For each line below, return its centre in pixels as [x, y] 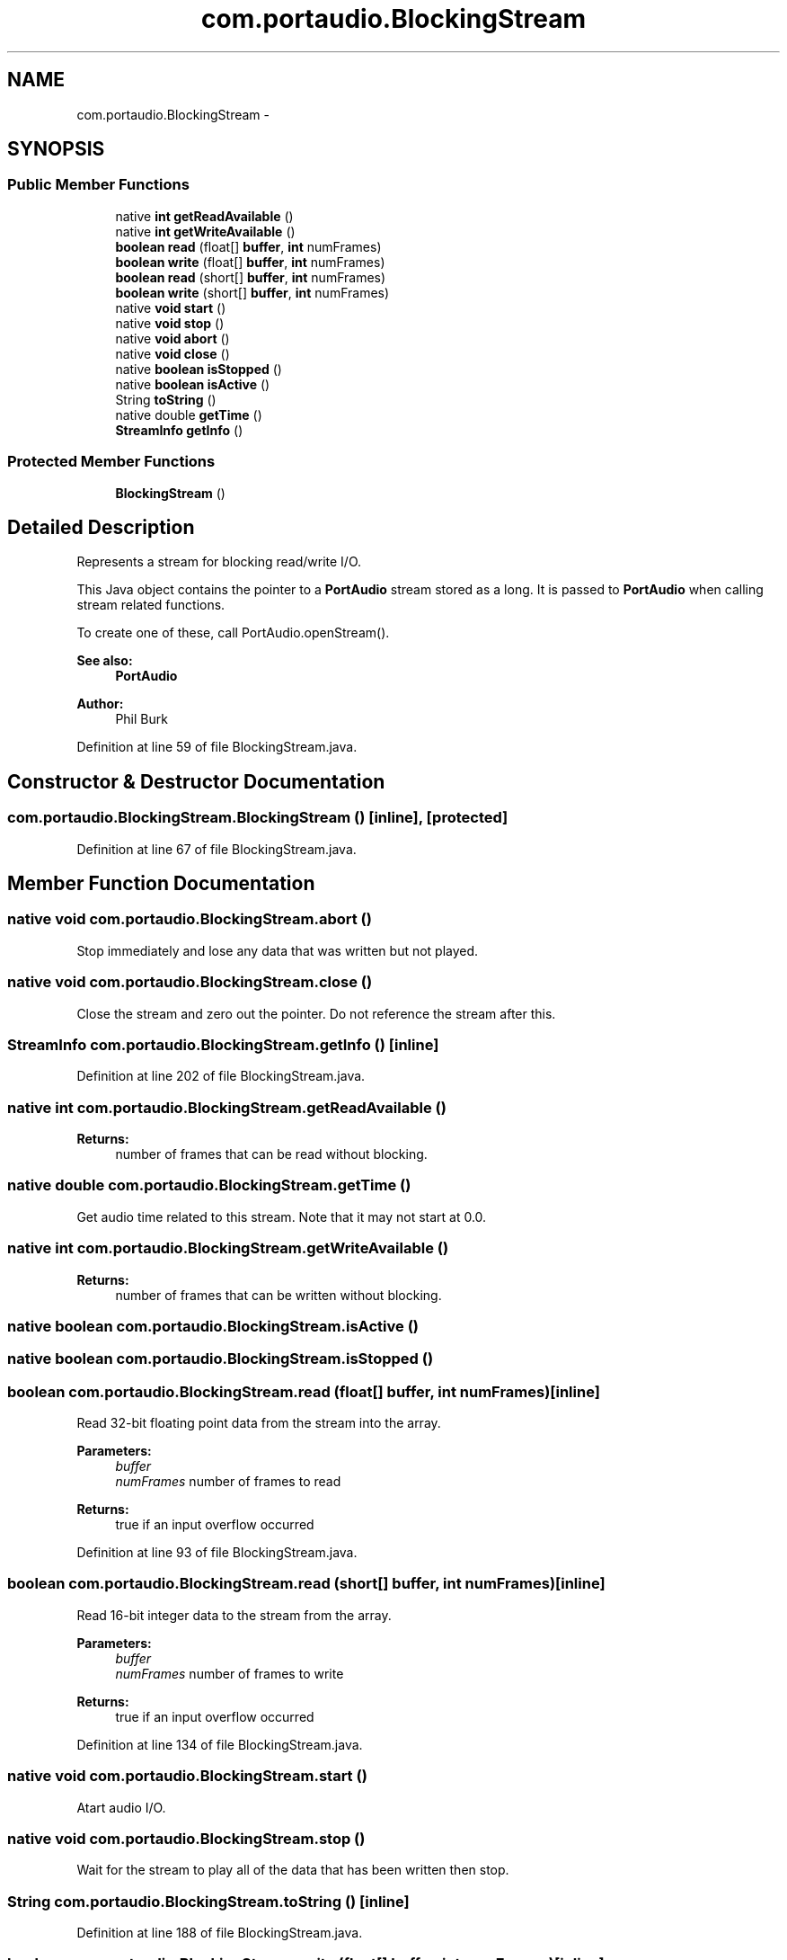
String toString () [166, 399]
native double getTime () [189, 414]
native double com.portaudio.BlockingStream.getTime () [209, 1185]
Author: [100, 704]
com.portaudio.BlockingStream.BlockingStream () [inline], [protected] [258, 818]
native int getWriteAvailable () [205, 231]
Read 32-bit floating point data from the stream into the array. [259, 1423]
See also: [105, 661]
